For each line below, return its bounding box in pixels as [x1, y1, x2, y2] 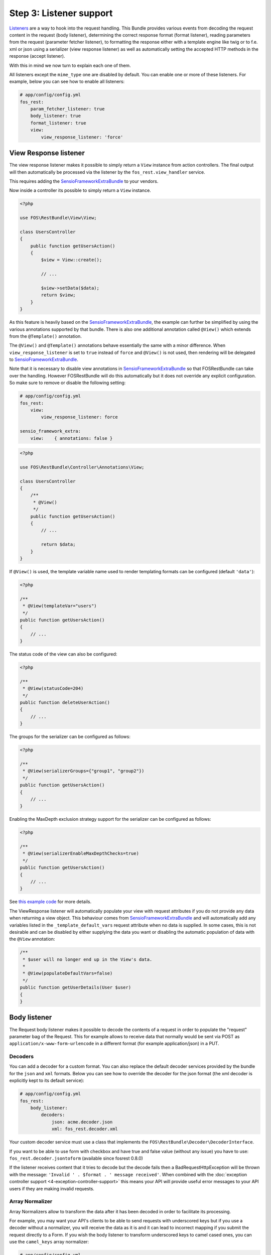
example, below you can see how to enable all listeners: [9, 78, 125, 85]
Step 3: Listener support [9, 8, 113, 19]
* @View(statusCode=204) [23, 686, 84, 691]
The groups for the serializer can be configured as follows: [9, 733, 130, 740]
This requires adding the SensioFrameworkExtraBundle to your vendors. [9, 178, 159, 184]
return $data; [41, 542, 76, 547]
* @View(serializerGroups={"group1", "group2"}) [23, 768, 145, 774]
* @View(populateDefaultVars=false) [23, 970, 113, 976]
